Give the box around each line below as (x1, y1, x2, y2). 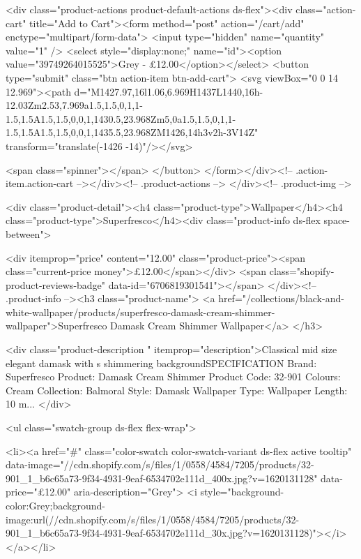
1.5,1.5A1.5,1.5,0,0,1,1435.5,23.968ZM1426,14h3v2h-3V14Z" (6, 125, 259, 140)
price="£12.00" (6, 484, 71, 499)
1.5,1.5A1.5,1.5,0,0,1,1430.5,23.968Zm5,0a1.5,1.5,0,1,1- (6, 111, 236, 126)
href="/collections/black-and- (218, 291, 344, 306)
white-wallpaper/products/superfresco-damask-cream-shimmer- (6, 304, 275, 319)
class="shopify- (269, 264, 335, 278)
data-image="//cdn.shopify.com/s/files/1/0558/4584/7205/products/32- (6, 457, 314, 472)
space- (323, 213, 351, 228)
